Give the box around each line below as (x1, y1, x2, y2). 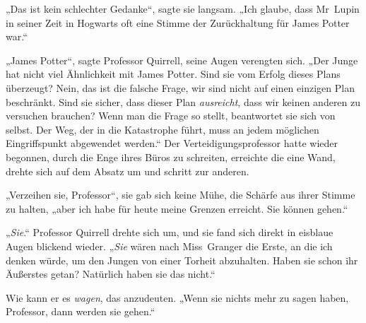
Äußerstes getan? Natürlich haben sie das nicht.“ (6, 266, 216, 281)
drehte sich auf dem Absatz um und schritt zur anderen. (6, 163, 249, 178)
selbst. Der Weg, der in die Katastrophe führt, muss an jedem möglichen (6, 122, 319, 136)
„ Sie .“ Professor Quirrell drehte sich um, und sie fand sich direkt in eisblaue (6, 225, 333, 240)
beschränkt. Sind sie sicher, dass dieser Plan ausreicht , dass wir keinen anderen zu (6, 94, 361, 109)
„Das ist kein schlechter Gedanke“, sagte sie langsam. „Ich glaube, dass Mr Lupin (6, 1, 360, 16)
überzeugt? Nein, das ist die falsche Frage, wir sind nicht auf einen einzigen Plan (6, 80, 355, 95)
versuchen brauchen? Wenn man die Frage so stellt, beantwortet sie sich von (6, 108, 336, 123)
